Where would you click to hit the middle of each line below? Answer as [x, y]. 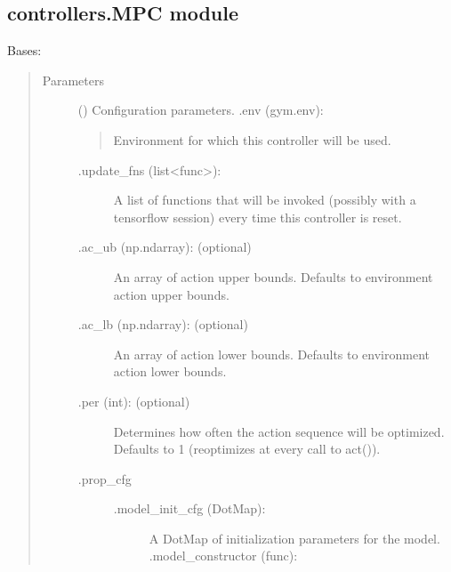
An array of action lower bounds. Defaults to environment [271, 354]
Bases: [24, 50]
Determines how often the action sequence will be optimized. [279, 431]
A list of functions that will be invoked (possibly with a [265, 200]
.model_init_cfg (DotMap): [189, 508]
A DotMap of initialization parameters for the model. [294, 538]
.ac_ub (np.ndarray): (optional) [165, 247]
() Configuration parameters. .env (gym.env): [201, 110]
